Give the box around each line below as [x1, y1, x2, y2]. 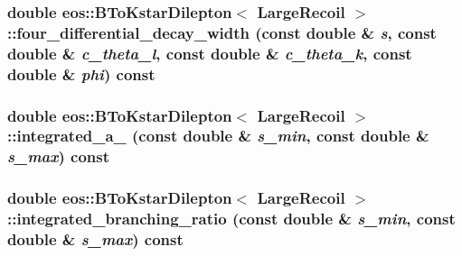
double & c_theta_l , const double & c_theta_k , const [7, 41, 412, 64]
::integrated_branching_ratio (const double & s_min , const [7, 207, 456, 230]
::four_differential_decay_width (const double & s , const [7, 21, 437, 43]
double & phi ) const [7, 62, 156, 85]
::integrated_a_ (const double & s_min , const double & [7, 124, 429, 147]
